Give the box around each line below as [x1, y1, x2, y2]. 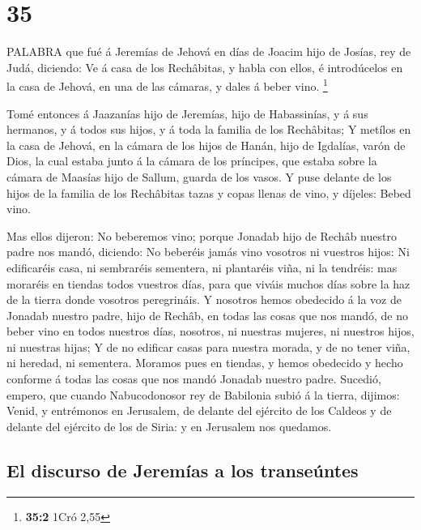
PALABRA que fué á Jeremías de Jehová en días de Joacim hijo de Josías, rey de [6, 43, 411, 60]
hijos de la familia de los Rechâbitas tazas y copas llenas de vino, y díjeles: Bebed [6, 184, 411, 201]
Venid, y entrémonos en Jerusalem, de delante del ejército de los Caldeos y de [6, 402, 392, 419]
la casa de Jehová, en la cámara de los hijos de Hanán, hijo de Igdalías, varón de [6, 136, 406, 153]
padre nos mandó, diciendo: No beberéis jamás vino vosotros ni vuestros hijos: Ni [6, 243, 410, 260]
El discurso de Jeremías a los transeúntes [6, 457, 359, 482]
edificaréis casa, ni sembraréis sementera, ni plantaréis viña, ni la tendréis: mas [6, 259, 398, 276]
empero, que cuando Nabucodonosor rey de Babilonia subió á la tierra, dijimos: [6, 386, 400, 403]
